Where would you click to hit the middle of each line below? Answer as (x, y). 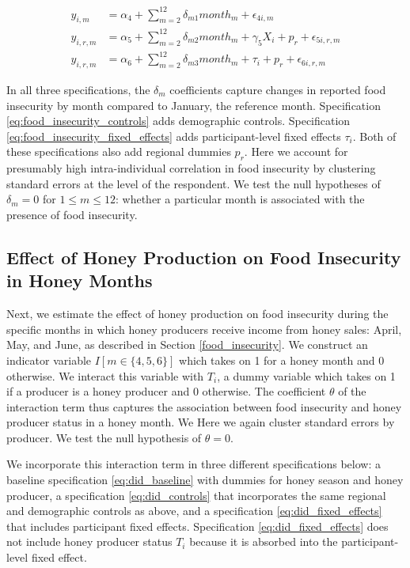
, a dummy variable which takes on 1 (306, 375)
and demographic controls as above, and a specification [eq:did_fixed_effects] (194, 511)
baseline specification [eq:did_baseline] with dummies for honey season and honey (205, 480)
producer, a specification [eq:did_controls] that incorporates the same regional (196, 495)
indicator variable (49, 360)
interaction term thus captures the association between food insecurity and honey (204, 406)
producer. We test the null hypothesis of (104, 437)
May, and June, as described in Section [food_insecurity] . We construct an (187, 345)
